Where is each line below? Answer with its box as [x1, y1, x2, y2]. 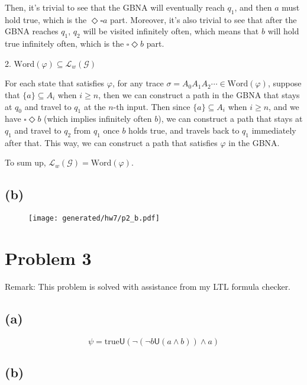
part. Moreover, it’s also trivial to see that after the [110, 13, 297, 25]
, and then [234, 1, 272, 13]
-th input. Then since [113, 100, 190, 112]
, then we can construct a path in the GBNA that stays [98, 88, 300, 101]
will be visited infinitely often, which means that [83, 25, 259, 37]
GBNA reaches [5, 25, 59, 37]
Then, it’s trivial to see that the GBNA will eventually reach [5, 1, 225, 13]
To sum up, [5, 156, 46, 169]
